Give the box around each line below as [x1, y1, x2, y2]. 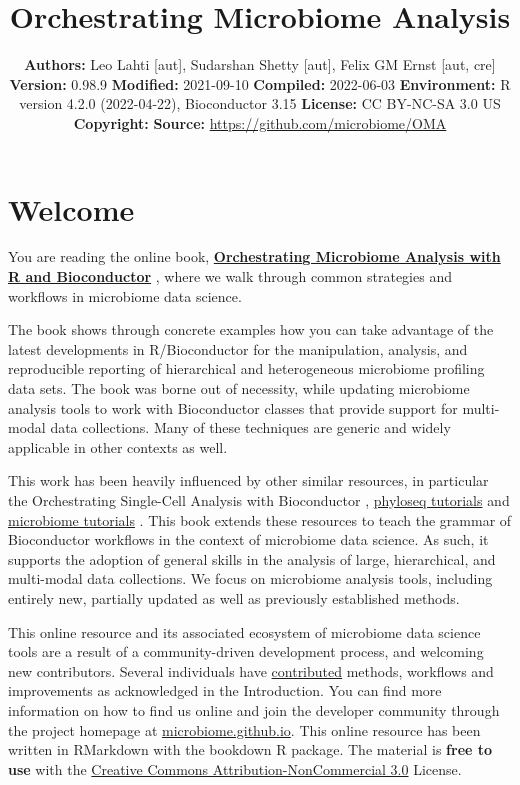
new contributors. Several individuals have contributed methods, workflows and [8, 660, 494, 681]
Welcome [8, 188, 135, 229]
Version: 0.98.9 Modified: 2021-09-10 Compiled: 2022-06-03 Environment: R [9, 73, 511, 94]
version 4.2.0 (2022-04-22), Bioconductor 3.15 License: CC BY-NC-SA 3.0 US [19, 93, 501, 114]
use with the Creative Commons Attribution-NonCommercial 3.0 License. [8, 758, 462, 779]
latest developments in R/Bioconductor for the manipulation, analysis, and [8, 338, 468, 359]
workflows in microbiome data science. [8, 285, 242, 306]
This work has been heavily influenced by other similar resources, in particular [8, 470, 489, 491]
